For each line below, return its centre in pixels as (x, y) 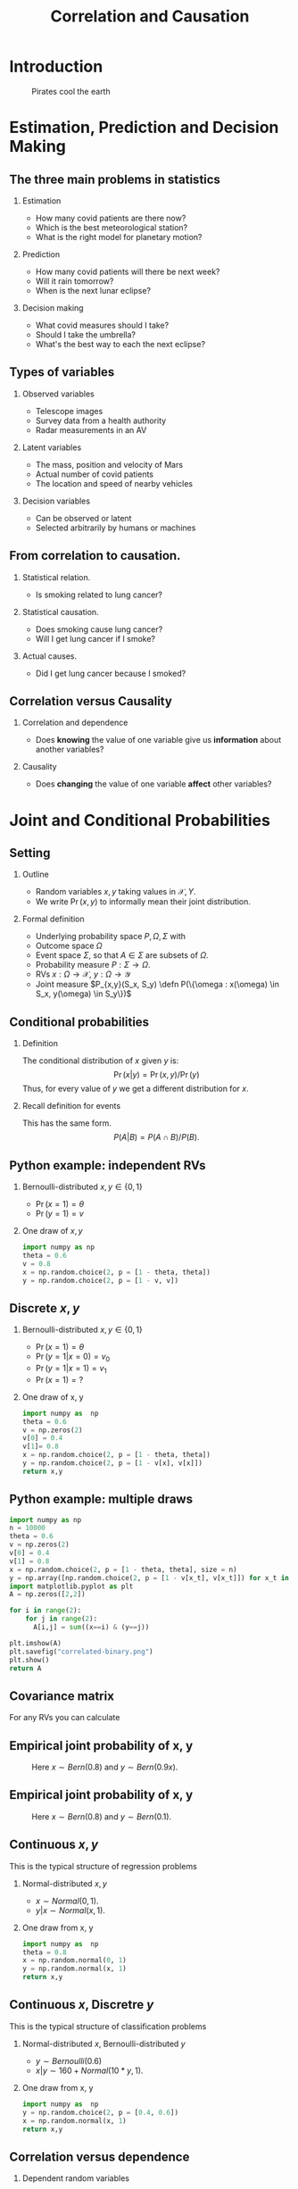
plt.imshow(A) (36, 1643)
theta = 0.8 (44, 1952)
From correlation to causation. (95, 556)
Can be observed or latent (83, 518)
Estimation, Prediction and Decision (144, 128)
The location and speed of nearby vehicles (114, 483)
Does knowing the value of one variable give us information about (158, 740)
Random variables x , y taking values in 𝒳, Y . (116, 892)
